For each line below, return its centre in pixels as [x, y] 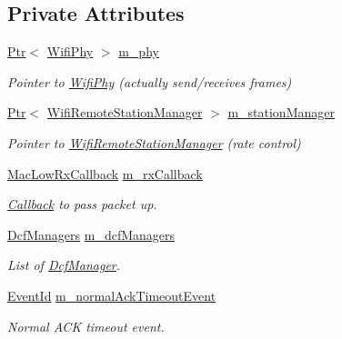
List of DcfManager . [64, 265]
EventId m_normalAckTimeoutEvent [112, 295]
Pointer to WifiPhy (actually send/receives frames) [150, 81]
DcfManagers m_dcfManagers [91, 234]
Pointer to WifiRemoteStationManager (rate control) [154, 142]
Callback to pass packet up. [82, 204]
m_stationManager [281, 112]
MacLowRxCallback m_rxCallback [105, 173]
